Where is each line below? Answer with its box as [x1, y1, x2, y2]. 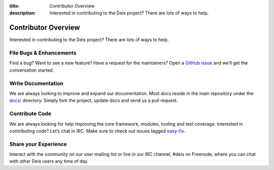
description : [9, 10, 36, 16]
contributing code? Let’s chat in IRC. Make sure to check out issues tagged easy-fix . [9, 128, 186, 134]
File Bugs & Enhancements [9, 49, 77, 56]
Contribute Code [9, 110, 52, 117]
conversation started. [9, 67, 54, 73]
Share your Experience [9, 140, 67, 148]
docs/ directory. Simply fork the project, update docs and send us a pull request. [9, 97, 178, 104]
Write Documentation [9, 79, 63, 87]
